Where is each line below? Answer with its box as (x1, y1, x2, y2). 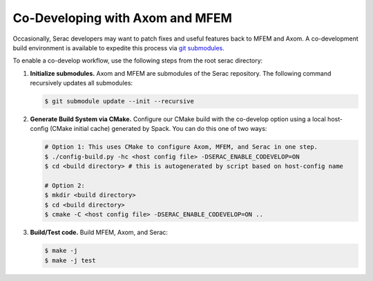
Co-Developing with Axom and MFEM (12, 10, 233, 25)
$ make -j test (44, 256, 96, 264)
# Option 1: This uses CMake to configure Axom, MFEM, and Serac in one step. (44, 143, 318, 151)
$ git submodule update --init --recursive (44, 97, 195, 105)
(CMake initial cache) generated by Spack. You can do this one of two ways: (49, 125, 267, 133)
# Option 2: (44, 182, 86, 189)
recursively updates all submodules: (30, 79, 133, 87)
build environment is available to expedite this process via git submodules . (12, 43, 224, 52)
